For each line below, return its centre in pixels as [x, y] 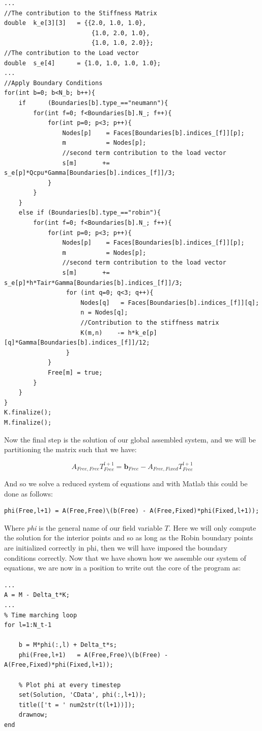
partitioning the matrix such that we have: [70, 449]
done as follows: [28, 493]
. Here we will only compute [212, 527]
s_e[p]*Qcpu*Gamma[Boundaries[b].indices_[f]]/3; [90, 173]
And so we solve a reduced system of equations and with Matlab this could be [126, 483]
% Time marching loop [41, 615]
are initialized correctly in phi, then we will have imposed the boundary [116, 547]
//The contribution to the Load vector [71, 53]
